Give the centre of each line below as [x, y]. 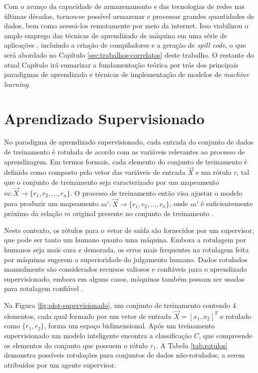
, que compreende [226, 336]
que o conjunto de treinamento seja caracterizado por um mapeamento [112, 182]
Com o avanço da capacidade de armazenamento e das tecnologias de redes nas [124, 6]
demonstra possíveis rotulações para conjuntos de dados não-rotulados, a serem [125, 355]
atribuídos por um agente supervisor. [60, 364]
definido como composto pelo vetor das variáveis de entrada [95, 172]
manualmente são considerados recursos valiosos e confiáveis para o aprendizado [126, 269]
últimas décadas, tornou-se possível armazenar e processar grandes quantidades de [129, 16]
